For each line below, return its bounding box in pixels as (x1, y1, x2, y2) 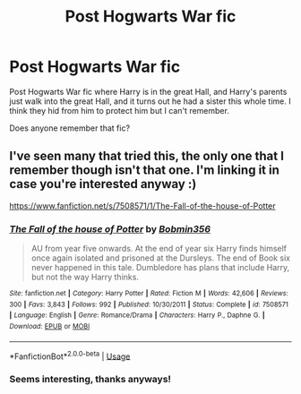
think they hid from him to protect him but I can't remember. (9, 105, 230, 116)
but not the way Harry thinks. (30, 271, 139, 283)
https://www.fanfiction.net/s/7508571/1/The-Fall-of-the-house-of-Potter (9, 200, 276, 211)
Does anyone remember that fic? (9, 123, 131, 133)
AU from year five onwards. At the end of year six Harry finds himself (30, 244, 288, 254)
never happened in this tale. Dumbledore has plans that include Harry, (30, 262, 290, 273)
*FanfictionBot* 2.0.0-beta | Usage (9, 349, 131, 362)
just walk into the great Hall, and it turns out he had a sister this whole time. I (9, 96, 291, 107)
